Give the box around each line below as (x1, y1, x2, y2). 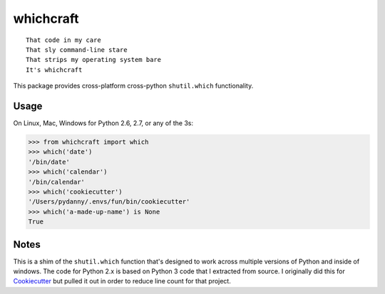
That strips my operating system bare (26, 56, 162, 64)
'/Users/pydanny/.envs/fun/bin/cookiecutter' (28, 198, 190, 206)
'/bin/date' (28, 157, 71, 166)
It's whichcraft (26, 65, 83, 74)
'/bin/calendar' (28, 178, 86, 186)
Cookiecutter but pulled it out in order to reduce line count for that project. (13, 277, 231, 285)
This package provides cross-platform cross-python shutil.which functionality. (13, 82, 254, 90)
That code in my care (26, 36, 101, 44)
